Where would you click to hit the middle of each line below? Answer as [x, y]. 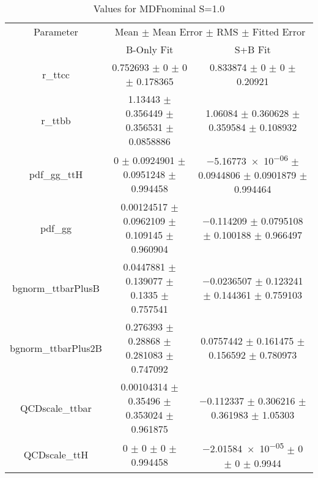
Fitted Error [279, 32]
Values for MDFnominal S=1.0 [159, 8]
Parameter [56, 32]
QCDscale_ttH [56, 455]
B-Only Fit [150, 49]
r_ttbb [56, 120]
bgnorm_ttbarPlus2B [56, 348]
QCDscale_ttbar [56, 408]
